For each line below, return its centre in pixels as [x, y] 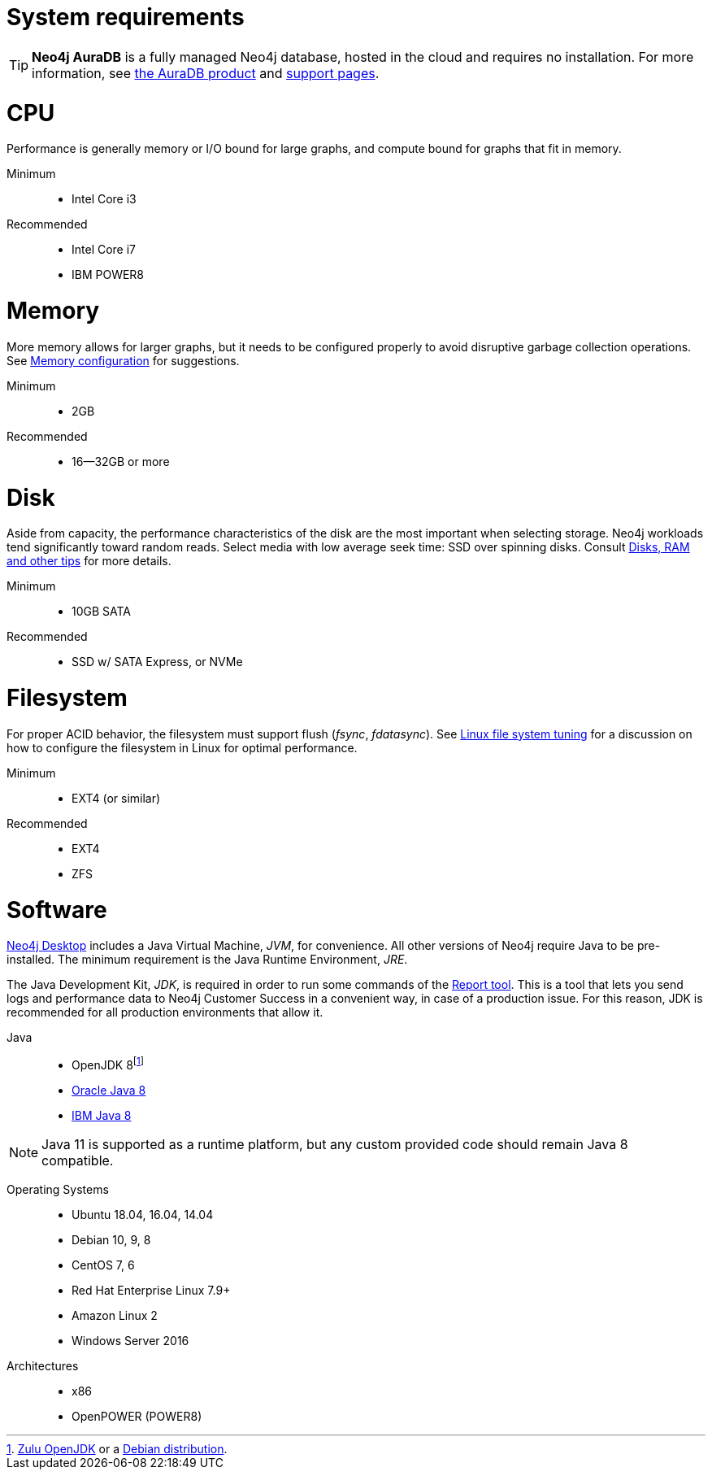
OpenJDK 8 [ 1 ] [108, 1064]
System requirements [126, 17]
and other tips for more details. [89, 561]
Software [57, 910]
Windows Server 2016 [130, 1340]
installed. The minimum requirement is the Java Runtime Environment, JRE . [207, 960]
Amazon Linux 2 [115, 1315]
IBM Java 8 [102, 1115]
